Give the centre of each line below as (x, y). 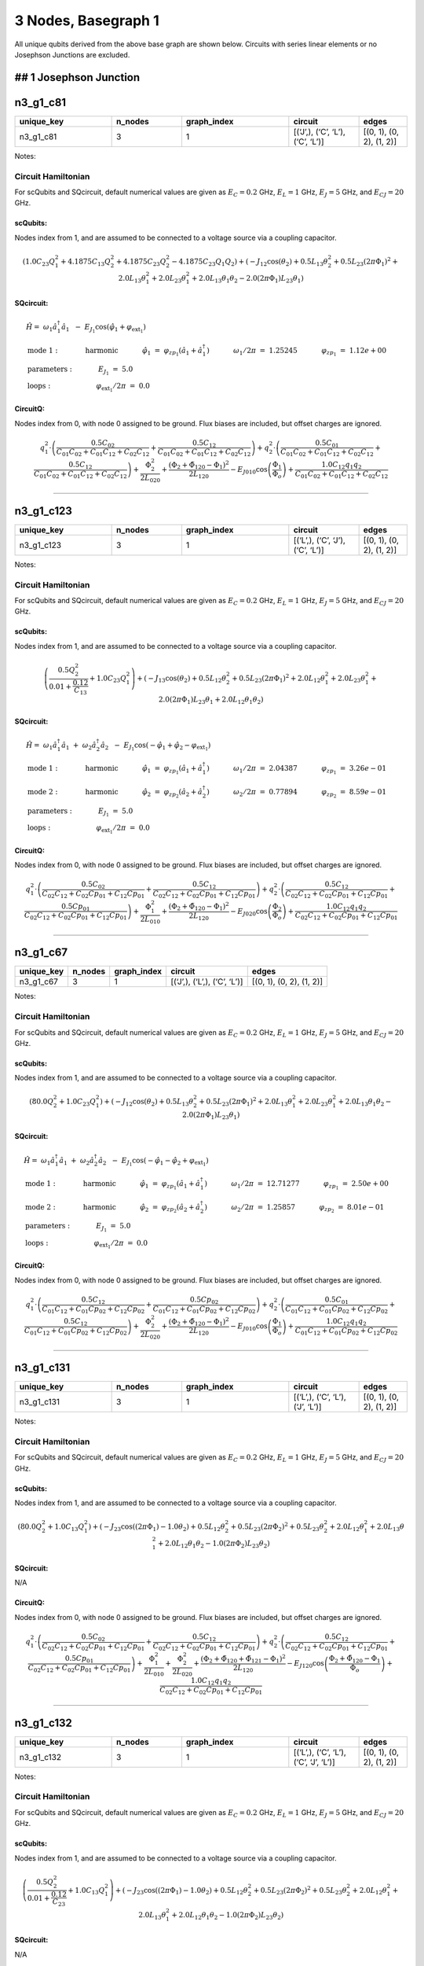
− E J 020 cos (249, 912)
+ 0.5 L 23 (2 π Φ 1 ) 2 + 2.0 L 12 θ (279, 678)
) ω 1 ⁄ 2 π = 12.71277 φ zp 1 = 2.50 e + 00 (296, 1185)
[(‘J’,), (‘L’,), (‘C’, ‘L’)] (207, 981)
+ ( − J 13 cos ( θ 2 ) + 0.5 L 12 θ (181, 679)
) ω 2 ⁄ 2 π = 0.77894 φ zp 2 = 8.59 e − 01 (297, 793)
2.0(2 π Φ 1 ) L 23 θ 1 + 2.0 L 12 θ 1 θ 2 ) (211, 701)
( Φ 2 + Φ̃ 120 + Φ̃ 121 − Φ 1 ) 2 (243, 1659)
